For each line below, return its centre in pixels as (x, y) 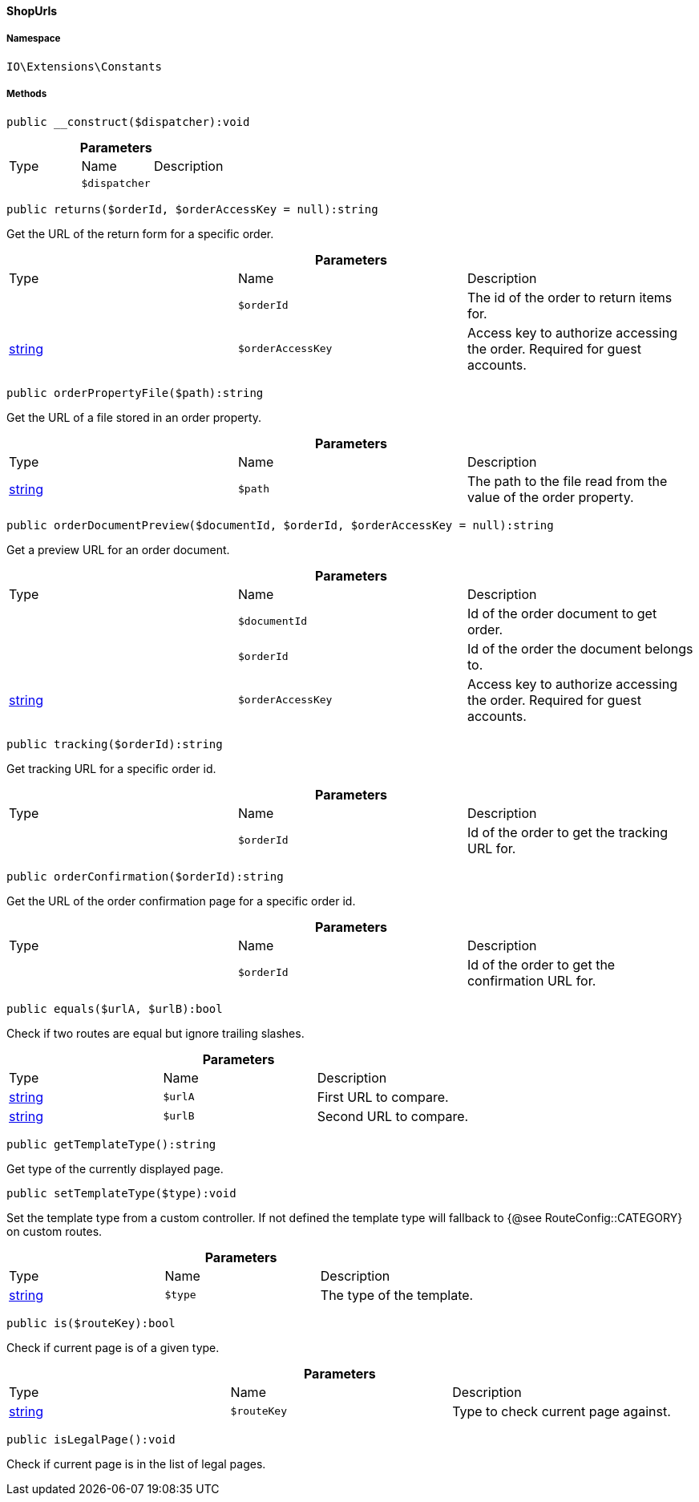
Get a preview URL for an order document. (118, 549)
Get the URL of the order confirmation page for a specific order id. (181, 901)
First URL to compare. (383, 1097)
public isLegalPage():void (91, 1439)
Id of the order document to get (562, 613)
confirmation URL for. (531, 980)
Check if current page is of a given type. (113, 1347)
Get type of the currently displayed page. (115, 1168)
